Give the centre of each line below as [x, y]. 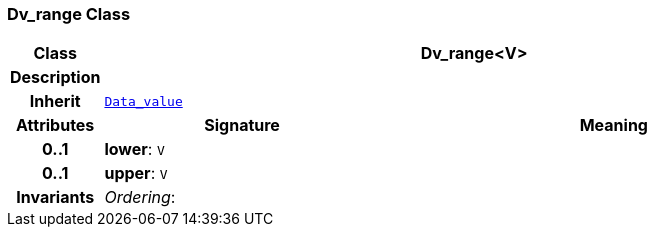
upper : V [136, 173]
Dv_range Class [69, 14]
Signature [242, 125]
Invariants [55, 197]
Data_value [143, 101]
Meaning [613, 125]
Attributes [55, 125]
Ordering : [140, 197]
